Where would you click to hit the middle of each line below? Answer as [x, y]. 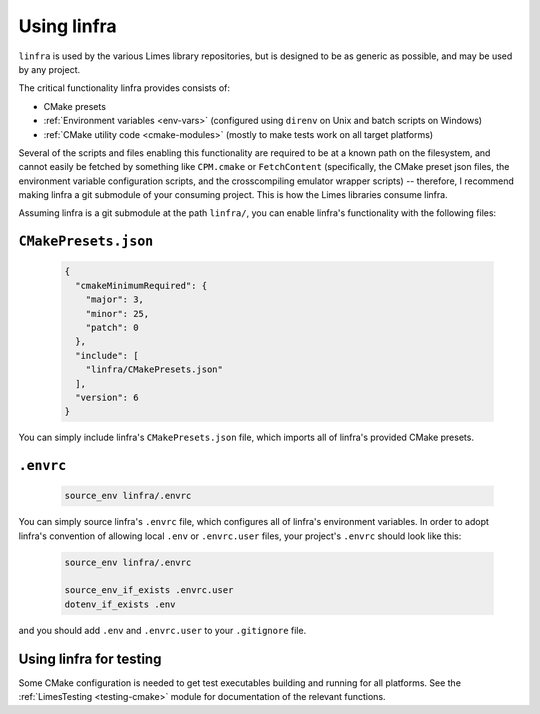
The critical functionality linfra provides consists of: [124, 88]
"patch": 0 [112, 328]
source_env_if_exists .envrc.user [149, 590]
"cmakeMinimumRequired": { [141, 285]
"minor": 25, [117, 313]
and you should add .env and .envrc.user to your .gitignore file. [162, 630]
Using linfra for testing [90, 658]
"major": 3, [115, 299]
